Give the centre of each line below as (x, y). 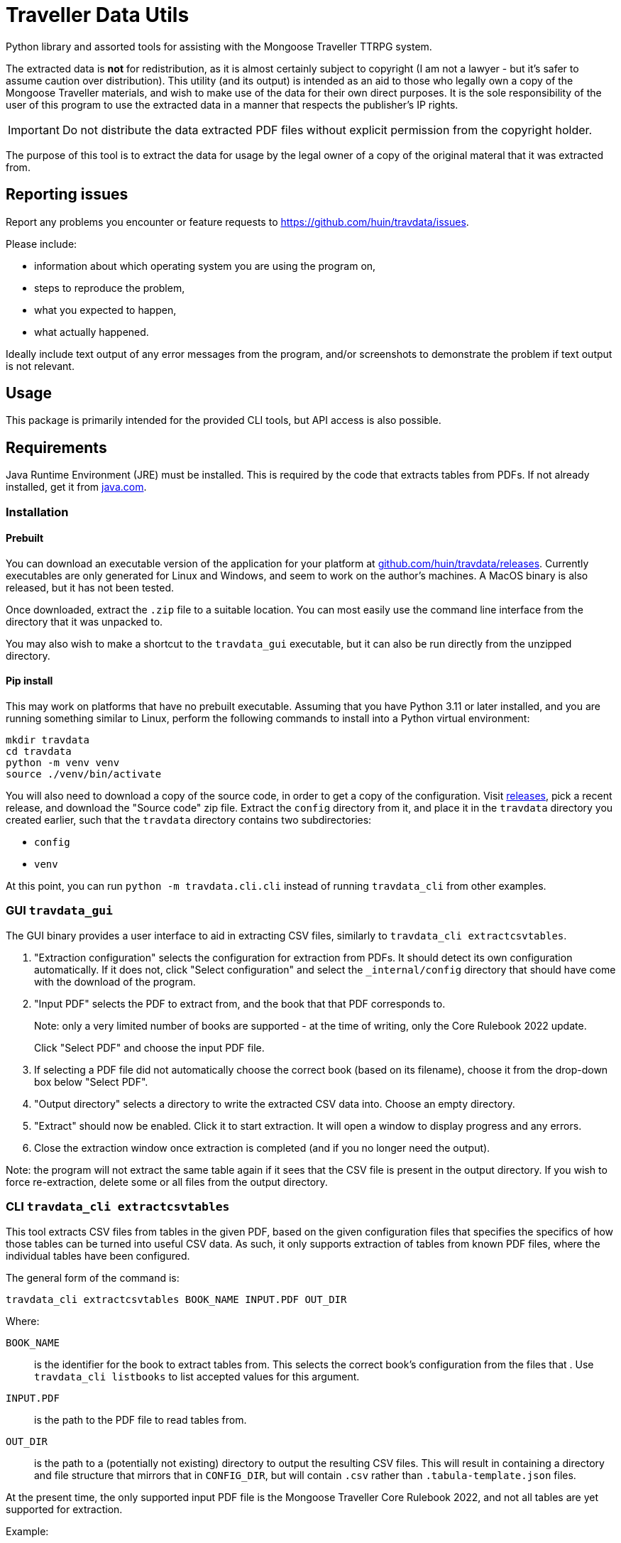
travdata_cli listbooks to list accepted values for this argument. (197, 1376)
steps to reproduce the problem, (110, 288)
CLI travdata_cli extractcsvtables (118, 1207)
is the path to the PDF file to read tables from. (141, 1419)
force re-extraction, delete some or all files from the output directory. (167, 1182)
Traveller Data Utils (98, 15)
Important (34, 130)
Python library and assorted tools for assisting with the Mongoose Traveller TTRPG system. (219, 46)
